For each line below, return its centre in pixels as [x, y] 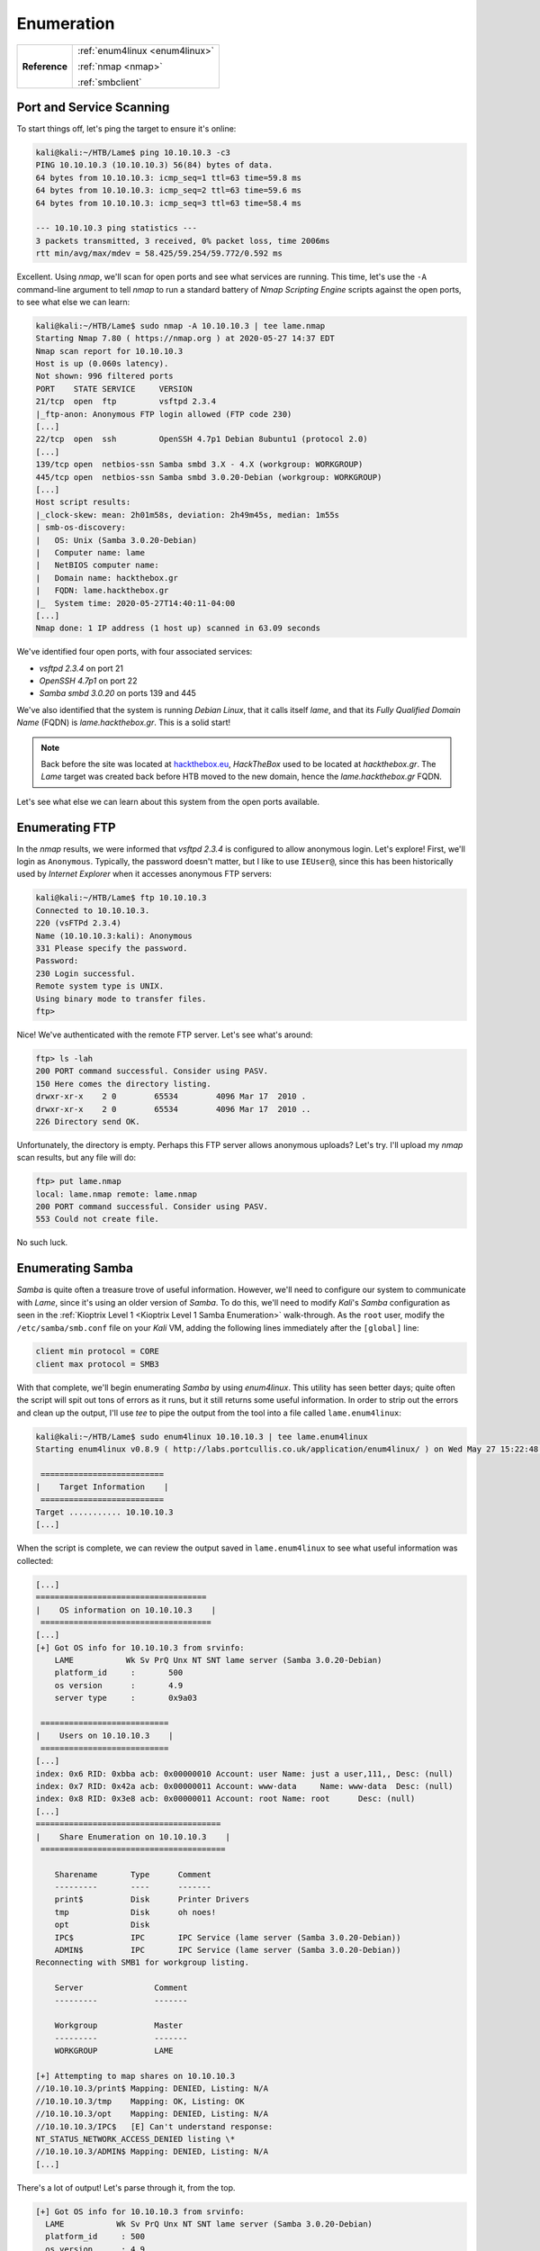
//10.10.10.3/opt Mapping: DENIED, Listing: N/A [152, 2114]
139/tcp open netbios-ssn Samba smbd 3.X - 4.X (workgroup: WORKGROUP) [199, 465]
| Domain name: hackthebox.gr [107, 578]
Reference [45, 66]
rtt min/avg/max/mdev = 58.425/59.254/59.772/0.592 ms [159, 253]
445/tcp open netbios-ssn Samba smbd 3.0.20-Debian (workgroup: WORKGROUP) [209, 477]
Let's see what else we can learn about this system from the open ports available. [168, 801]
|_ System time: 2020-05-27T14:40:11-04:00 [135, 603]
